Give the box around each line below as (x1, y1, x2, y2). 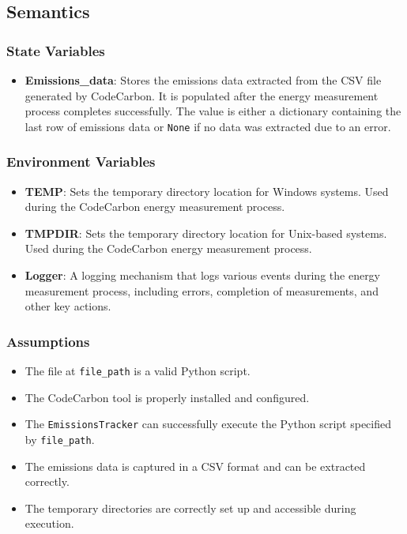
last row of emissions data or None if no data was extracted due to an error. (24, 118, 391, 134)
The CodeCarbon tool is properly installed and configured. (24, 389, 310, 405)
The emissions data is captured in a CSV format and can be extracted (24, 457, 366, 474)
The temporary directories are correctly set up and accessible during (24, 499, 356, 516)
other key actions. (24, 298, 111, 314)
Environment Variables (6, 152, 156, 171)
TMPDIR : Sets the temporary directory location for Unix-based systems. (24, 224, 387, 241)
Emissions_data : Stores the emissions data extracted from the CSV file (24, 72, 382, 88)
